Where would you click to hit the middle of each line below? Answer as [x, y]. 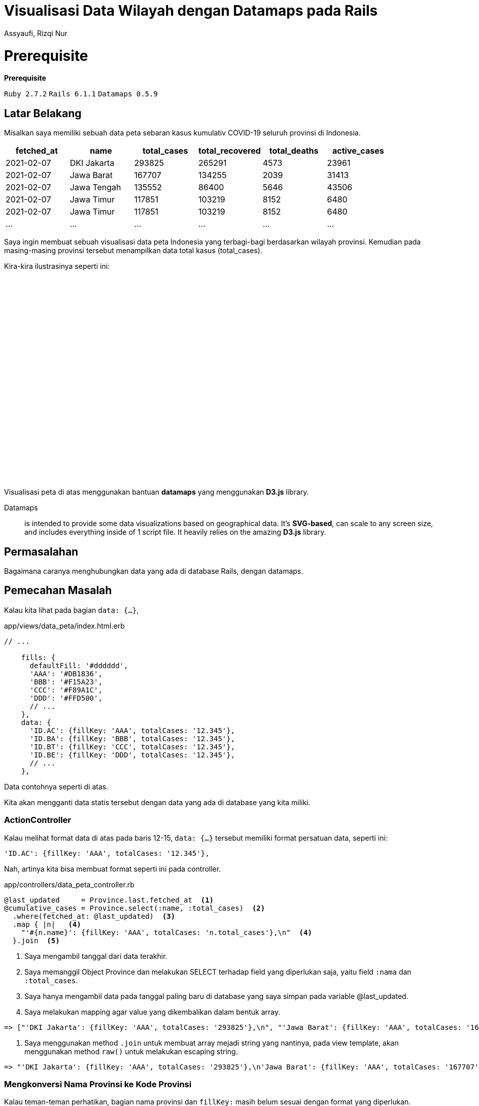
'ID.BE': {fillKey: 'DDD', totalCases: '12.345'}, [132, 755]
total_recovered [230, 151]
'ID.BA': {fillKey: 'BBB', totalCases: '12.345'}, [132, 738]
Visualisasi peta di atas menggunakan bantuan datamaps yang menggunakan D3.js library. [157, 492]
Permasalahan [41, 551]
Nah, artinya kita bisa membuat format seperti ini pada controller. [113, 869]
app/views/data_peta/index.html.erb [64, 626]
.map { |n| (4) [47, 924]
